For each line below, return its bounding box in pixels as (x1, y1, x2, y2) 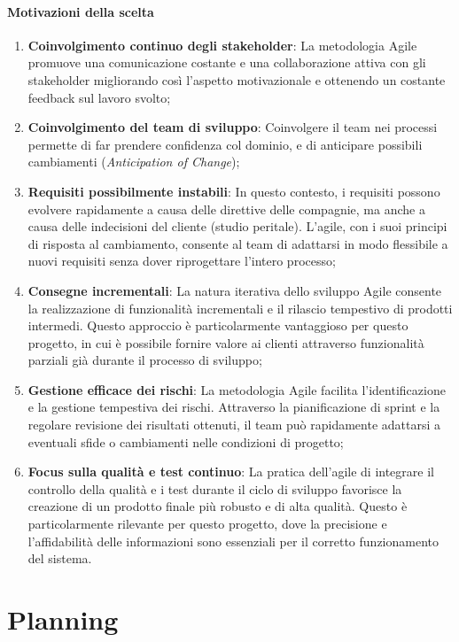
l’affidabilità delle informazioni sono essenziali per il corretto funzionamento (27, 531, 439, 550)
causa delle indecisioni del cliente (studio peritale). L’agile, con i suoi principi (27, 217, 447, 236)
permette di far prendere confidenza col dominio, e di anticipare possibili (27, 135, 423, 153)
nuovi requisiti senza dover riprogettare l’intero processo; (27, 251, 336, 270)
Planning (7, 601, 119, 638)
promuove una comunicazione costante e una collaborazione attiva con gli (27, 53, 426, 72)
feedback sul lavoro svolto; (27, 88, 171, 106)
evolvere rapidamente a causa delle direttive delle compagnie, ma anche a (27, 199, 425, 218)
